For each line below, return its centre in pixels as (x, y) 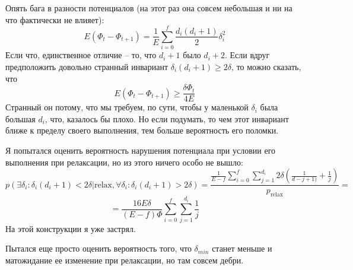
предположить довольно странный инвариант (87, 66)
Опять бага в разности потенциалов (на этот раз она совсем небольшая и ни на (149, 8)
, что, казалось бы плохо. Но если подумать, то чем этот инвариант (167, 118)
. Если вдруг (247, 55)
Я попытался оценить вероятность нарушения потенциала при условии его (141, 150)
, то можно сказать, (266, 66)
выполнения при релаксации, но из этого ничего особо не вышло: (124, 162)
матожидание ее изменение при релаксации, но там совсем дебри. (125, 260)
